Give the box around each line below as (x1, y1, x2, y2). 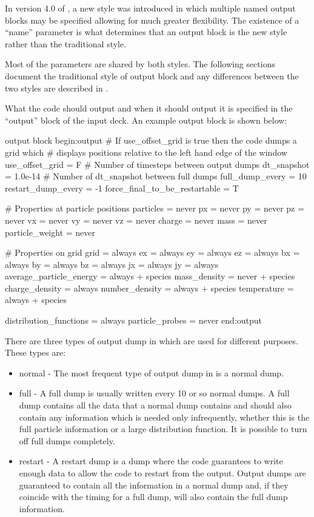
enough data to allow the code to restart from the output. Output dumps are (19, 467, 306, 479)
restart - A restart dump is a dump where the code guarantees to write (19, 455, 283, 467)
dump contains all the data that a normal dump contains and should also (19, 399, 292, 412)
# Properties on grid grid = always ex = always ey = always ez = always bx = (5, 246, 300, 259)
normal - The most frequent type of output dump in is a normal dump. (19, 366, 284, 379)
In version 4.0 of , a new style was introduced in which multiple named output (5, 2, 296, 14)
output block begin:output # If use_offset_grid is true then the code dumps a (5, 134, 297, 147)
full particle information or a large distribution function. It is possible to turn (19, 422, 307, 435)
